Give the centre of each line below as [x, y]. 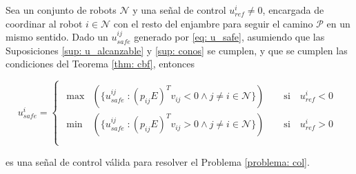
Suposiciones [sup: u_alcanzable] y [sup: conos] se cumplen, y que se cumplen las [177, 50]
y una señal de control [179, 10]
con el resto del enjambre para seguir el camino [213, 23]
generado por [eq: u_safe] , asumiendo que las [229, 37]
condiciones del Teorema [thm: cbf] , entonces [100, 64]
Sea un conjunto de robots [61, 10]
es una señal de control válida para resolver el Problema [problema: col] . [158, 161]
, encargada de [293, 10]
